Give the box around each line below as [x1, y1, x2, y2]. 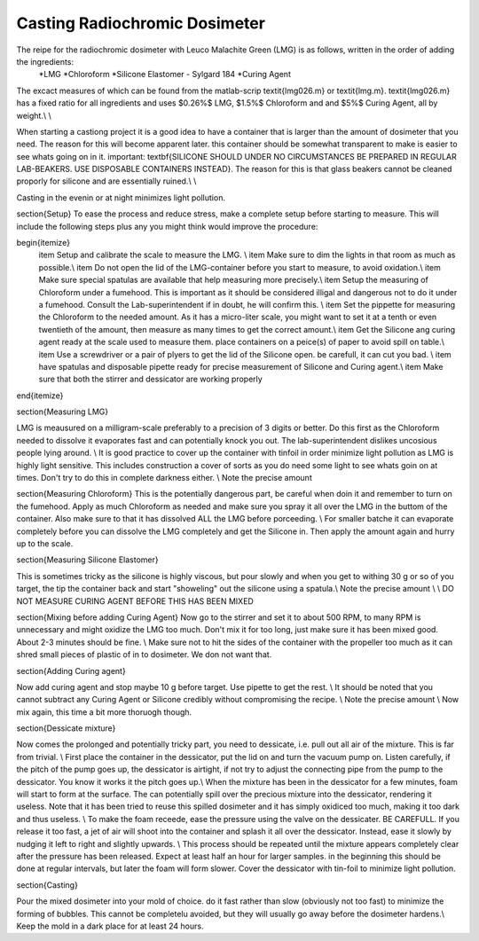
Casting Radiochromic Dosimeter [16, 13, 266, 33]
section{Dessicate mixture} [16, 723, 116, 733]
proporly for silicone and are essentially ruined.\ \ [16, 176, 197, 186]
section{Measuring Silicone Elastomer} [16, 554, 159, 565]
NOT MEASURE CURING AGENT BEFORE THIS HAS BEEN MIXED [16, 595, 255, 607]
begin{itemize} [16, 238, 71, 248]
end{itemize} [16, 390, 64, 401]
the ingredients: [16, 56, 75, 67]
